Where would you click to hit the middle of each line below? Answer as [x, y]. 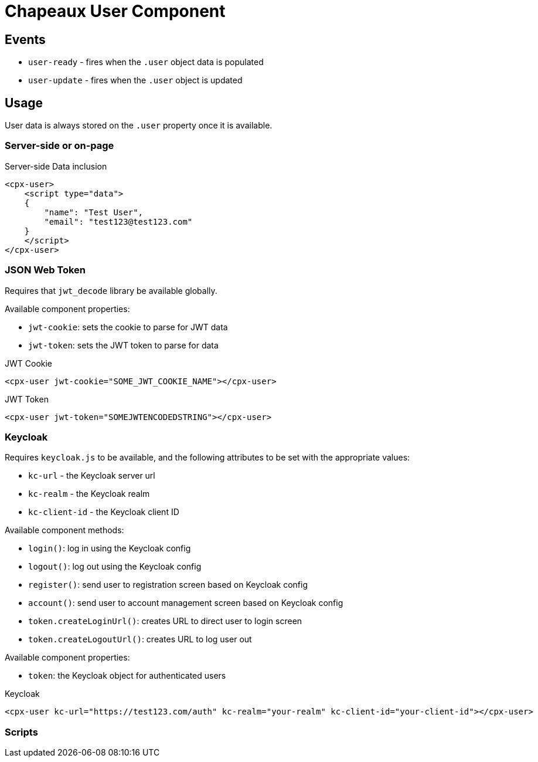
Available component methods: [64, 530]
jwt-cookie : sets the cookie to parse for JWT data [128, 327]
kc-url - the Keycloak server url [92, 476]
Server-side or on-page [59, 146]
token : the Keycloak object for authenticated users [127, 676]
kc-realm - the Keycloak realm [89, 494]
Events [25, 39]
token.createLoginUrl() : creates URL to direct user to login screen [165, 621]
